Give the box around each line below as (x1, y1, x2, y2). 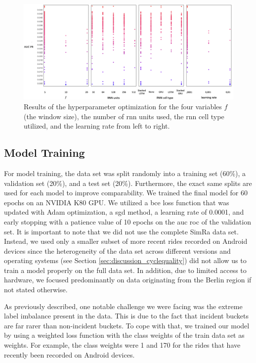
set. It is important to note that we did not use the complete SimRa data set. (4, 226, 239, 236)
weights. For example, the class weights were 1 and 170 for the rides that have (4, 340, 241, 350)
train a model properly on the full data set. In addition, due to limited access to (4, 265, 247, 275)
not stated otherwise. (4, 284, 68, 295)
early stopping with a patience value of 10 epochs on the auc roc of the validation (4, 216, 251, 227)
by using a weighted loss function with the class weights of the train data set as (4, 330, 245, 340)
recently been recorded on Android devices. (4, 349, 135, 360)
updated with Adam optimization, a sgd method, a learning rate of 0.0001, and (4, 207, 244, 217)
